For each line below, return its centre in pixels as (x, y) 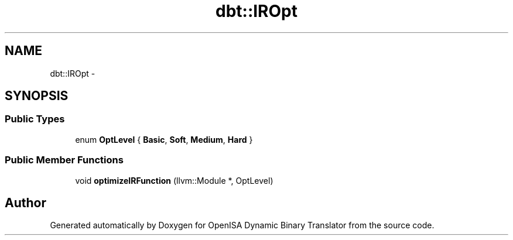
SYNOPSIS (37, 96)
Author (25, 203)
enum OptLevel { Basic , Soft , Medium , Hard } (164, 139)
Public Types (35, 119)
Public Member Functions (64, 160)
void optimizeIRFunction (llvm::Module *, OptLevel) (174, 180)
